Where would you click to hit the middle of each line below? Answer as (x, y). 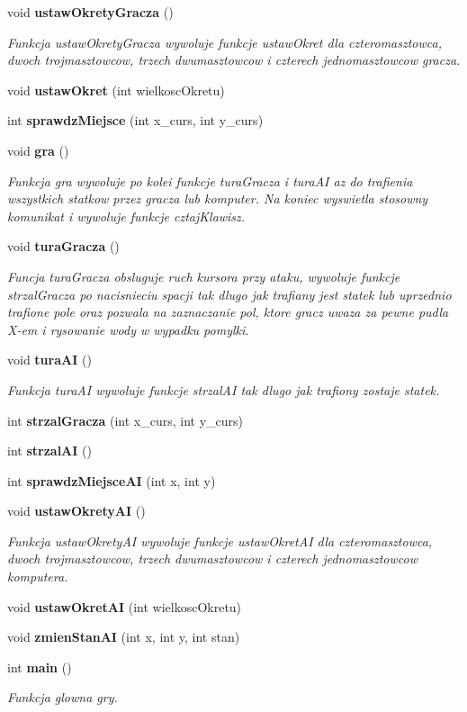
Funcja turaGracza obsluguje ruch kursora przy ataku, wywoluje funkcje (204, 276)
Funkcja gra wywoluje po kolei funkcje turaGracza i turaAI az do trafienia (210, 180)
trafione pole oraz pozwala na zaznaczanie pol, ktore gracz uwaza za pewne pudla (228, 312)
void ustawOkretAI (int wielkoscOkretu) (125, 606)
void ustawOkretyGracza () (90, 12)
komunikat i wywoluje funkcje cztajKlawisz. (126, 216)
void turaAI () (49, 360)
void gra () (38, 150)
